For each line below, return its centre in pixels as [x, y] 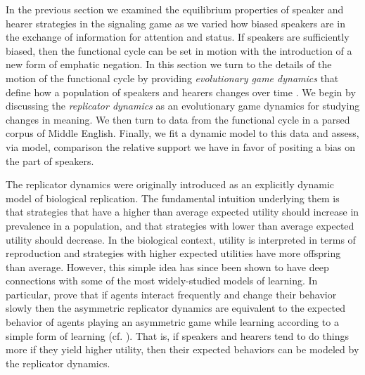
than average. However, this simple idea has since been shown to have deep [167, 267]
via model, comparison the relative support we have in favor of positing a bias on [181, 146]
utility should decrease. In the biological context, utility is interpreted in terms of [181, 239]
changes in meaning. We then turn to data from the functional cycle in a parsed [178, 119]
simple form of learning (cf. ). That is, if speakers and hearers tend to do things [177, 335]
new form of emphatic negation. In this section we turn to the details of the [169, 64]
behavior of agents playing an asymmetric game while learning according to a [172, 322]
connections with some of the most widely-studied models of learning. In [162, 281]
